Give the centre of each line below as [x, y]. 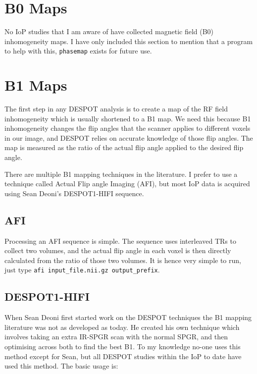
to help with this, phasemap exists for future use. [78, 51]
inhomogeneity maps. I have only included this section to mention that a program [129, 41]
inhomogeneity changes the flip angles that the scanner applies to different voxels [128, 128]
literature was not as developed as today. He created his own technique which [122, 327]
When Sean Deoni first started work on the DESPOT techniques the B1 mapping [128, 317]
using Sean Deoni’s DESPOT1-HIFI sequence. [74, 193]
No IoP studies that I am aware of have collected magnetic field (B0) [109, 31]
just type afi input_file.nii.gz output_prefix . [82, 270]
